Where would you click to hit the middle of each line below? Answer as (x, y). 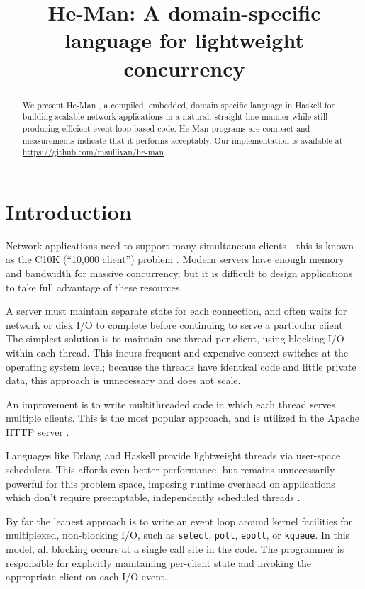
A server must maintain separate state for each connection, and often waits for (176, 311)
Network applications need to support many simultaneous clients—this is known (180, 245)
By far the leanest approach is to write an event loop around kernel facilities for (179, 521)
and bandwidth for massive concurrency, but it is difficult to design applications (179, 273)
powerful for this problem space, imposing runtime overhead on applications (170, 483)
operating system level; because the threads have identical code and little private (181, 366)
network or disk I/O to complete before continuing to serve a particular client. (176, 324)
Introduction (69, 211)
